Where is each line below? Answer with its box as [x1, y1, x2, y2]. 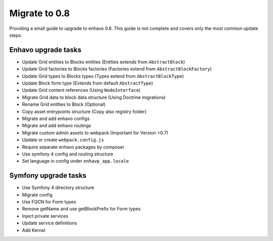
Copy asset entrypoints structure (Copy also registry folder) [22, 108, 147, 114]
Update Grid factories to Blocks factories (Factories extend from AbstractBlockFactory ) [22, 66, 212, 72]
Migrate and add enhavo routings [22, 123, 92, 129]
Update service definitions [22, 220, 77, 226]
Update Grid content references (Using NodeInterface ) [22, 87, 141, 93]
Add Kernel [22, 227, 45, 233]
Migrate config [22, 191, 53, 197]
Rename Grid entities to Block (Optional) [22, 101, 106, 107]
